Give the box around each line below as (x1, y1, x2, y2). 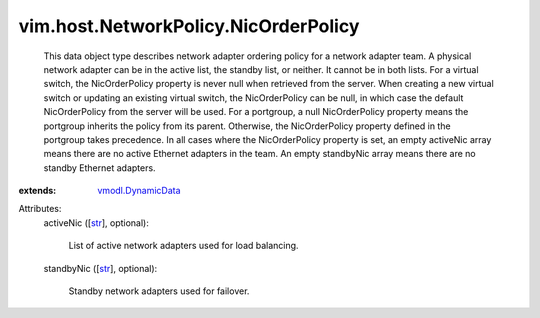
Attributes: (18, 203, 62, 215)
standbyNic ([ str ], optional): (43, 262, 158, 274)
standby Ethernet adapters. (43, 161, 156, 174)
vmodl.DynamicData (97, 185, 181, 197)
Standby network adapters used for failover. (68, 285, 250, 297)
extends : (18, 185, 57, 197)
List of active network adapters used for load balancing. (68, 240, 299, 252)
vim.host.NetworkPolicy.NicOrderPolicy (18, 15, 360, 37)
